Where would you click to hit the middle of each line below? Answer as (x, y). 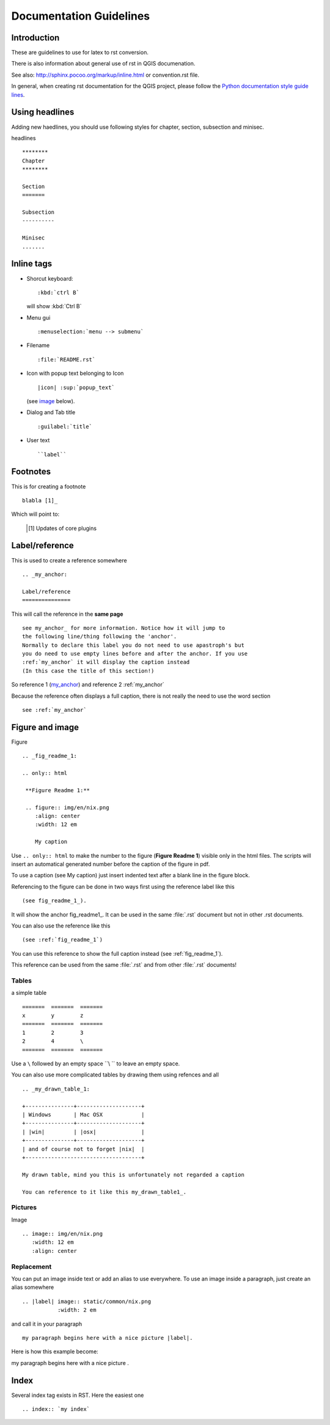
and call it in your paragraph (47, 1324)
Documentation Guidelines (81, 16)
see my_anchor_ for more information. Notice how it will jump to (124, 628)
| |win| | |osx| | (83, 1132)
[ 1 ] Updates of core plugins (63, 528)
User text (38, 440)
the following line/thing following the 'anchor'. (100, 637)
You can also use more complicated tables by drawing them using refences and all (115, 1075)
